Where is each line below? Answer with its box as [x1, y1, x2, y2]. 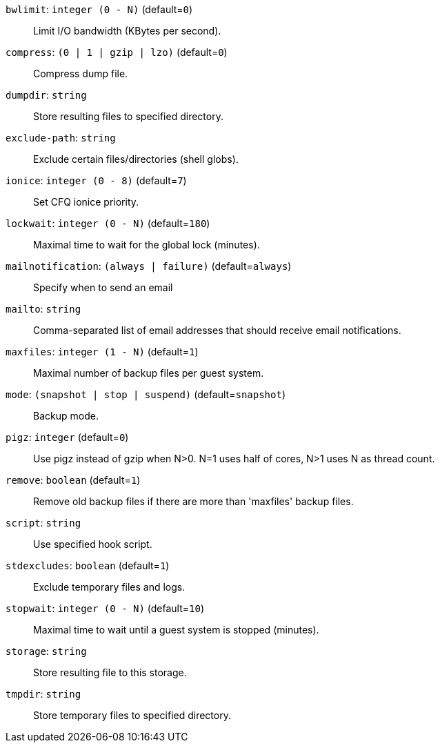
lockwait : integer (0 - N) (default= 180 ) [6, 217, 210, 229]
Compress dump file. [33, 68, 128, 79]
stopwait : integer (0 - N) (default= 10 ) [6, 602, 204, 614]
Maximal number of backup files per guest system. [33, 367, 264, 379]
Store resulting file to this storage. [33, 667, 187, 678]
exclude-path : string [6, 132, 116, 144]
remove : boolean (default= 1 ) [6, 474, 141, 486]
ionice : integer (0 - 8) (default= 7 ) [6, 175, 187, 186]
